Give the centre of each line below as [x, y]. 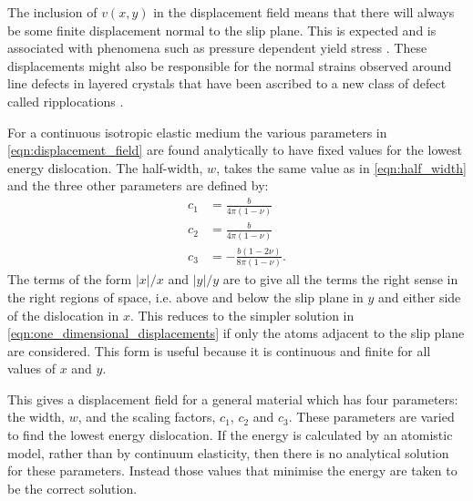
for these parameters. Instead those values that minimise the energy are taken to [232, 470]
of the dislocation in [63, 315]
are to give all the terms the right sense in [340, 279]
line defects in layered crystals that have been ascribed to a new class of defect [227, 83]
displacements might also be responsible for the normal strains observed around [230, 65]
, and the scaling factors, [147, 417]
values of [31, 368]
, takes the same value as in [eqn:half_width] [341, 167]
